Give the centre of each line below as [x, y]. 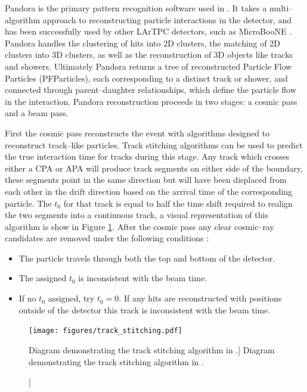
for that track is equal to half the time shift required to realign [178, 203]
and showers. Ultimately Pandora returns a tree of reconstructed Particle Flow [148, 66]
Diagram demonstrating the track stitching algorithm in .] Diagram [152, 349]
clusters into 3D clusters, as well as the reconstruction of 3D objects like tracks [149, 55]
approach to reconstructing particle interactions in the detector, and [167, 19]
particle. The [28, 203]
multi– [281, 8]
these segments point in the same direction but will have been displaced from [146, 180]
